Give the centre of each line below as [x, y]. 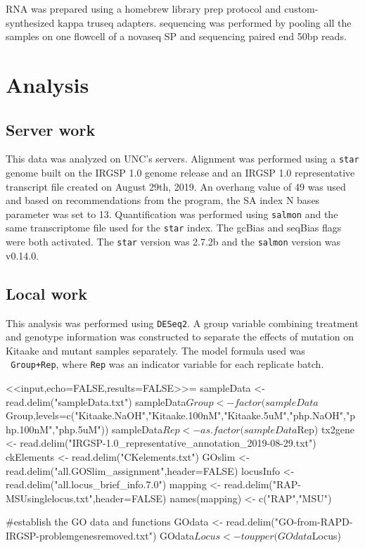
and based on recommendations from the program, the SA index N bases [163, 200]
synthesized [30, 22]
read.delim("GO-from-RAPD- [289, 522]
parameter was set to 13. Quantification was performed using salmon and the [172, 214]
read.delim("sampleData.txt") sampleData [96, 401]
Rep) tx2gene [326, 429]
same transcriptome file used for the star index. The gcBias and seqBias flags [174, 228]
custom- [301, 8]
